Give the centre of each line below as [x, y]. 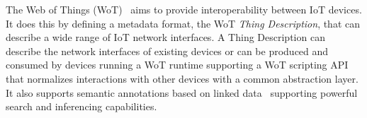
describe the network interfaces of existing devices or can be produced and [167, 51]
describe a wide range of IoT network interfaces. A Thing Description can [165, 37]
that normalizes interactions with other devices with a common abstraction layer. [182, 78]
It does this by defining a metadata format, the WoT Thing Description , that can [183, 23]
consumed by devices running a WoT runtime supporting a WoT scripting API [177, 65]
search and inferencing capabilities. [81, 106]
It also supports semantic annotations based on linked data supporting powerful [182, 92]
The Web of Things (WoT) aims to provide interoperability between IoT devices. [184, 9]
